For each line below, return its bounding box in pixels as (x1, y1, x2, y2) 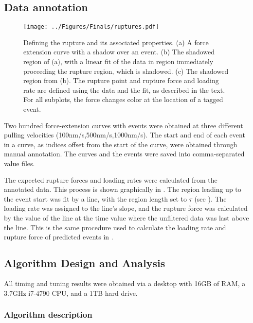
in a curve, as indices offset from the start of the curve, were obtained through (4, 139, 237, 149)
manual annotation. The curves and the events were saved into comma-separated (4, 149, 245, 159)
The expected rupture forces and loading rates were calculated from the (4, 174, 217, 185)
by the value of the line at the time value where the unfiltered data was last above (4, 212, 249, 222)
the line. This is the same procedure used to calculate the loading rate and (4, 222, 226, 232)
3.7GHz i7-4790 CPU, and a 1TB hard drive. (4, 288, 138, 298)
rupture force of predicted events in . (4, 232, 113, 242)
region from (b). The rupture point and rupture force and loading (23, 75, 219, 85)
